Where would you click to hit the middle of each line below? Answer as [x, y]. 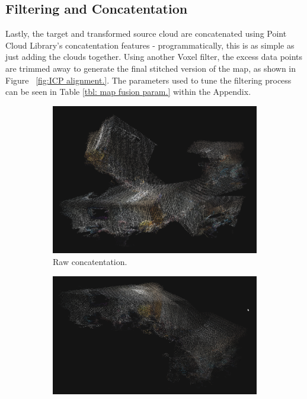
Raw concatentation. [90, 261]
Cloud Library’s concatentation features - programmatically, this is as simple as [150, 45]
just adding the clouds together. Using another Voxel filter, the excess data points [154, 57]
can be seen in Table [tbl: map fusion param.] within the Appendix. [128, 92]
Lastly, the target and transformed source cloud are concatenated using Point [146, 33]
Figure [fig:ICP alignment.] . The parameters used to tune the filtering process [148, 80]
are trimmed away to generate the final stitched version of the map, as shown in [151, 68]
